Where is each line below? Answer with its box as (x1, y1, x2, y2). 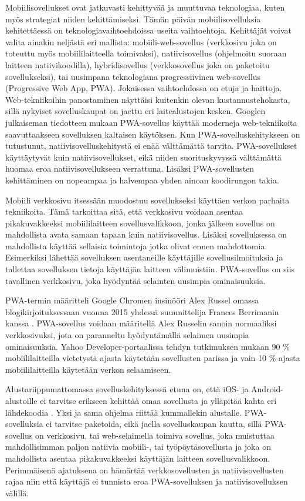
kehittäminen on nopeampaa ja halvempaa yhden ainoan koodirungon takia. (5, 173, 279, 186)
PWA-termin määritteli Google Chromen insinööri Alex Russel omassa (5, 294, 259, 306)
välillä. (5, 486, 29, 499)
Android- (251, 383, 283, 395)
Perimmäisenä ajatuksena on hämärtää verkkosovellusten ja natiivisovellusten (5, 463, 284, 476)
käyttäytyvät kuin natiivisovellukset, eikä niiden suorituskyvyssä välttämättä (5, 151, 282, 163)
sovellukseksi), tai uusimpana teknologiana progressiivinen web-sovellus (5, 70, 261, 82)
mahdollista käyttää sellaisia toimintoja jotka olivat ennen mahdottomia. (5, 239, 267, 252)
